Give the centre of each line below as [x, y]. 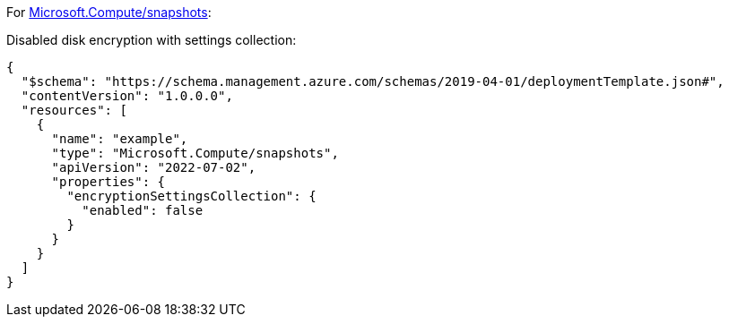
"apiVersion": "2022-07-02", [154, 167]
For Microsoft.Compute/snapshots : [109, 12]
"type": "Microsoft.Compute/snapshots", [195, 153]
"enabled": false [143, 210]
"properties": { [108, 182]
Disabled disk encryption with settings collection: [152, 40]
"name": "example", [120, 139]
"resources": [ [74, 110]
